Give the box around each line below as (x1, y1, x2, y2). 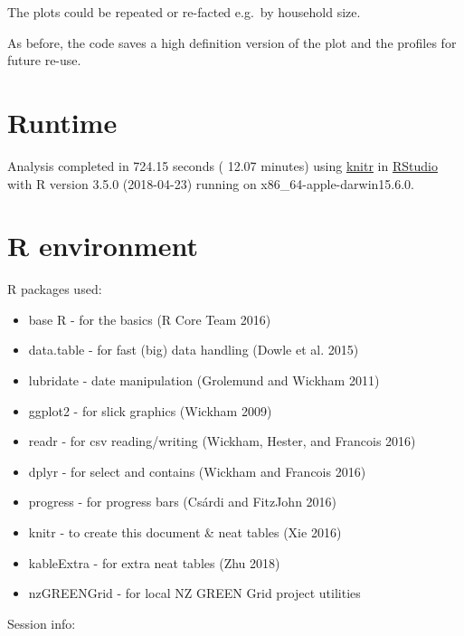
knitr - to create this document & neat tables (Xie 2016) (28, 522, 342, 541)
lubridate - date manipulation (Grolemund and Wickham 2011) (28, 371, 380, 389)
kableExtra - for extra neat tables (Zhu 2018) (28, 553, 280, 572)
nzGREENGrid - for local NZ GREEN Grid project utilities (28, 584, 361, 603)
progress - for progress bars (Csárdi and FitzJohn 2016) (28, 492, 337, 511)
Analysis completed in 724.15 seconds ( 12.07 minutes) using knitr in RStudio (7, 156, 438, 175)
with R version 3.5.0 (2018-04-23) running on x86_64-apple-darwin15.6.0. (7, 174, 414, 193)
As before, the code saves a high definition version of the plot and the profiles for (7, 33, 457, 52)
